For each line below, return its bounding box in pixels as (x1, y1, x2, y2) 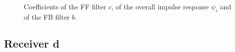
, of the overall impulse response (111, 1, 209, 11)
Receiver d (4, 35, 60, 51)
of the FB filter (24, 11, 70, 22)
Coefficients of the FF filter (24, 1, 106, 11)
